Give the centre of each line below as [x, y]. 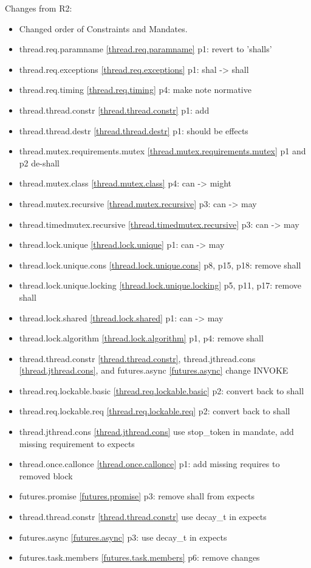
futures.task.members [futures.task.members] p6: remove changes [139, 557]
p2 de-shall [39, 163]
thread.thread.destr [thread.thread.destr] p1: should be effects [134, 130]
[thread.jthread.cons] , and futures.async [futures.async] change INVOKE [154, 370]
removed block [46, 475]
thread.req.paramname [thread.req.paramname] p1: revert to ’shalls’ [145, 49]
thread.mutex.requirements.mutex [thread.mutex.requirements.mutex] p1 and [162, 151]
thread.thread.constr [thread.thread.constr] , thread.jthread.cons [137, 358]
